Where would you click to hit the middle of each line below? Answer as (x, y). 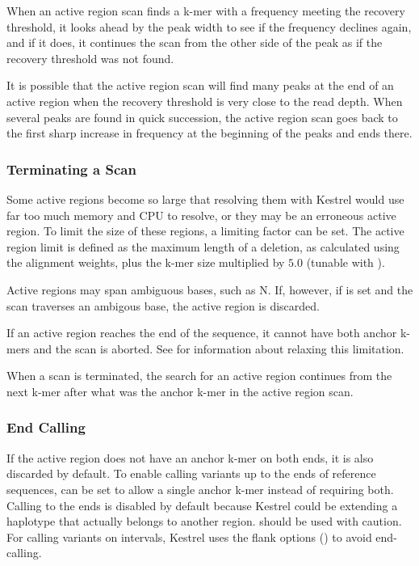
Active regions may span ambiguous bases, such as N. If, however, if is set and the (210, 289)
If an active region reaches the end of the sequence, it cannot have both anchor (202, 333)
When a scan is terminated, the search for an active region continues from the (199, 376)
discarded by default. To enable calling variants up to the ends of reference (191, 473)
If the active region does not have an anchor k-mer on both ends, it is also (190, 457)
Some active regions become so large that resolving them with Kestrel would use (205, 199)
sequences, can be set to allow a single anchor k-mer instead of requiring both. (200, 489)
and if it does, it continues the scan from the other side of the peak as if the (195, 42)
